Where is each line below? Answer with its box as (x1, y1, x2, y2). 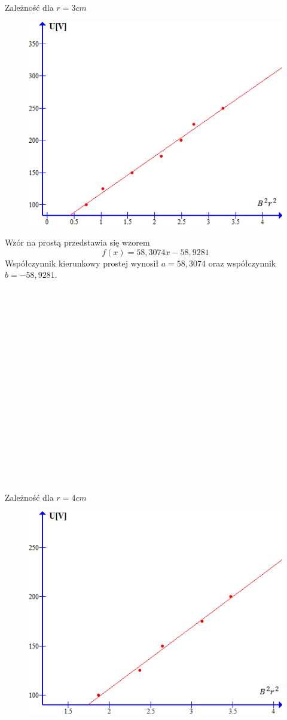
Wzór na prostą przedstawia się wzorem (5, 236, 150, 249)
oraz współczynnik (208, 256, 276, 269)
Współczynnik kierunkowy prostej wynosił (5, 256, 159, 269)
